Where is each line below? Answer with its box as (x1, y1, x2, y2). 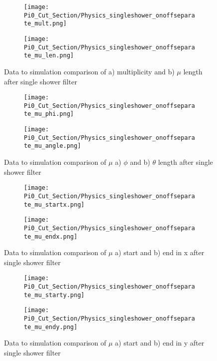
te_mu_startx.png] (24, 201, 85, 208)
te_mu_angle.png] (24, 142, 81, 150)
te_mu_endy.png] (24, 323, 78, 331)
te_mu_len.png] (24, 52, 74, 59)
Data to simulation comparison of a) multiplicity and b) (4, 66, 175, 76)
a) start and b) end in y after (115, 338, 205, 348)
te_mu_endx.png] (24, 233, 78, 240)
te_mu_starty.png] (24, 291, 85, 299)
